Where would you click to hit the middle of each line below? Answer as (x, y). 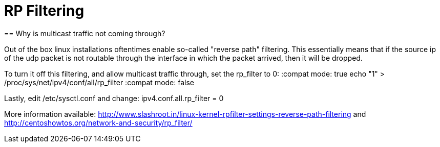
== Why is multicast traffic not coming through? (85, 33)
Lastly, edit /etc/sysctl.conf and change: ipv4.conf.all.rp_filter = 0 (114, 98)
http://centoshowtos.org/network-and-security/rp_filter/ (98, 122)
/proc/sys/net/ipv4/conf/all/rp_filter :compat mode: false (99, 82)
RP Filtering (44, 11)
